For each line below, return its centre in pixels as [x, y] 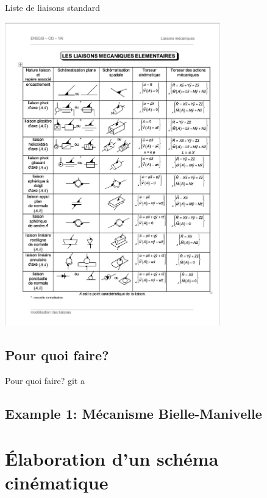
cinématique [57, 482]
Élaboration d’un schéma [112, 458]
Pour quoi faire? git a [45, 381]
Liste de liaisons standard [53, 7]
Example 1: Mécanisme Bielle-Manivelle [133, 414]
